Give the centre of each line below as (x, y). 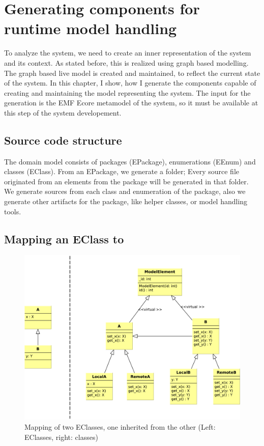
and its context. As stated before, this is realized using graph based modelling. (126, 62)
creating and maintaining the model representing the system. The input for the (127, 92)
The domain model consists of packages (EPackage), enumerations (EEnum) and (130, 161)
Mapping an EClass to (64, 239)
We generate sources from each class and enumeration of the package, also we (125, 191)
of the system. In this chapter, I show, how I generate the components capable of (130, 83)
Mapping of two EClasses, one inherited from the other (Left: (120, 427)
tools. (13, 211)
